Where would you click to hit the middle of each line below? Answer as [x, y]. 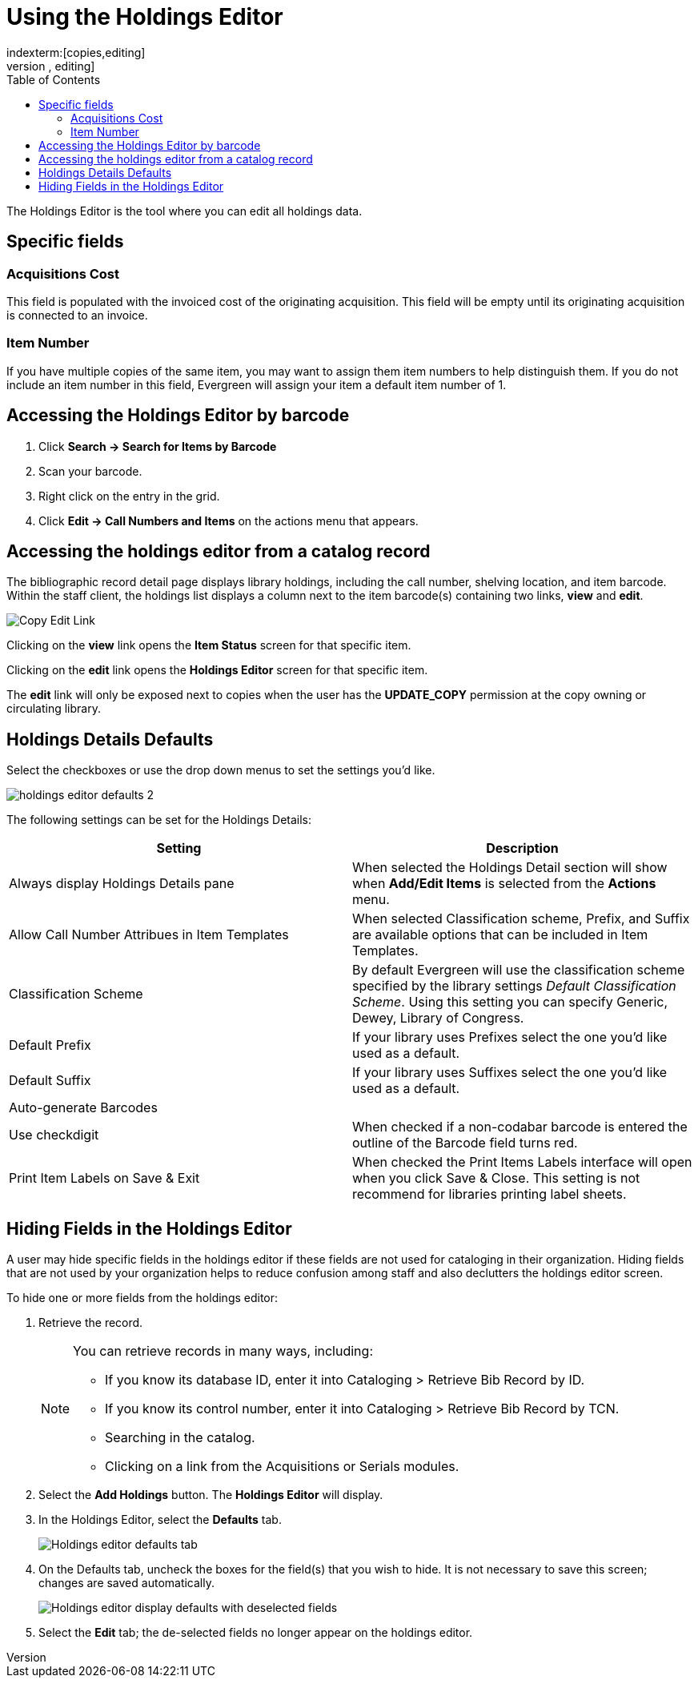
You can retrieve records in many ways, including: [223, 1351]
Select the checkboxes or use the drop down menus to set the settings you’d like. [221, 770]
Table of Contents [54, 79]
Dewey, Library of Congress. [438, 1018]
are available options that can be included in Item [500, 935]
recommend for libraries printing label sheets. [489, 1194]
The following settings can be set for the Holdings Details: [159, 820]
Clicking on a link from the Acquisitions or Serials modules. [282, 1467]
